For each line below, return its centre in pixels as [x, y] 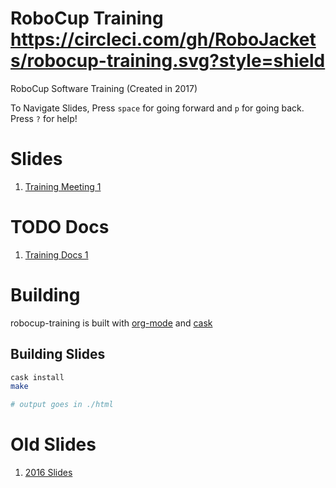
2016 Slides [48, 473]
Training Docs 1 [56, 254]
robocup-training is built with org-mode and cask [111, 323]
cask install [37, 377]
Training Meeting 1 [63, 186]
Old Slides [53, 444]
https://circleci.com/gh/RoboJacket [163, 39]
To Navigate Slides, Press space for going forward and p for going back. [157, 108]
